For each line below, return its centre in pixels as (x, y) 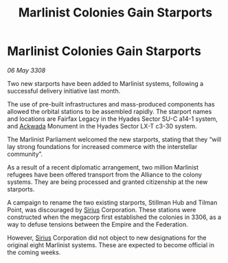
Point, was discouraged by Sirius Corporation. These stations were (102, 209)
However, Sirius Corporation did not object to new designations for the (107, 238)
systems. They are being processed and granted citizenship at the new (107, 182)
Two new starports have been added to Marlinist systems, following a (105, 83)
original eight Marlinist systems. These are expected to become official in (111, 244)
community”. (25, 154)
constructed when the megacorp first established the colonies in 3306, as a (114, 217)
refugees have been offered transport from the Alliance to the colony (105, 174)
